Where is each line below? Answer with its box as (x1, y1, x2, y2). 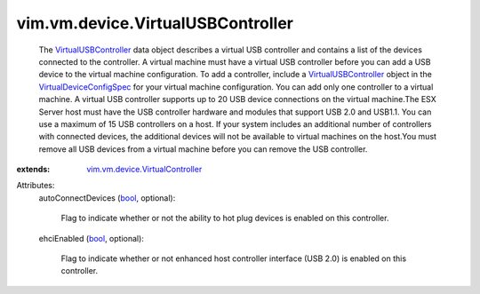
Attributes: (16, 180, 55, 191)
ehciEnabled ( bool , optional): (38, 233, 144, 243)
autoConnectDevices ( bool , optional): (38, 192, 176, 203)
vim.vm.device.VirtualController (86, 164, 203, 175)
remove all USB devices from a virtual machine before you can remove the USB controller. (38, 143, 368, 155)
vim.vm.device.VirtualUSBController (16, 13, 293, 33)
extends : (16, 164, 51, 175)
